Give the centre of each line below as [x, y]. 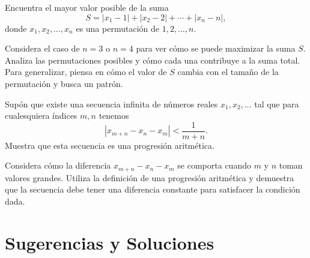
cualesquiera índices [41, 115]
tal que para [277, 103]
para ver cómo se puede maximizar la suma [216, 48]
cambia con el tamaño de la [228, 72]
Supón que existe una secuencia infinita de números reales [111, 103]
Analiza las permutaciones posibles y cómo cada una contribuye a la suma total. [153, 60]
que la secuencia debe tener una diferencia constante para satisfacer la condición [153, 189]
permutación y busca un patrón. [64, 83]
